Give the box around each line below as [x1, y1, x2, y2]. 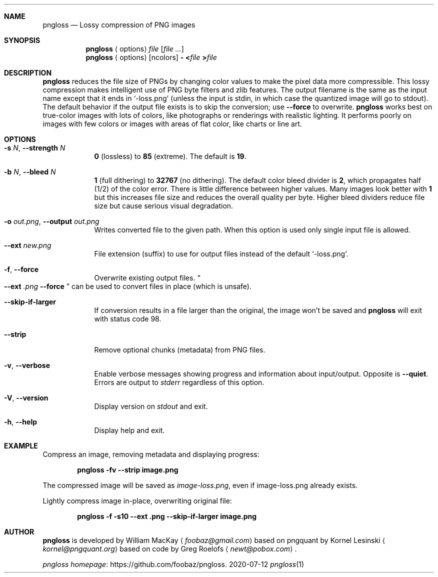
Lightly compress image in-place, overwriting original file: [42, 496, 232, 505]
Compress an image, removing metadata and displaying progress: [42, 450, 259, 458]
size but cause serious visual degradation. [94, 201, 233, 210]
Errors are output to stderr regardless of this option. [94, 378, 264, 386]
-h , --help [4, 417, 37, 426]
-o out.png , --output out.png [4, 217, 99, 225]
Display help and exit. [94, 426, 165, 434]
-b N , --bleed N [4, 167, 56, 176]
